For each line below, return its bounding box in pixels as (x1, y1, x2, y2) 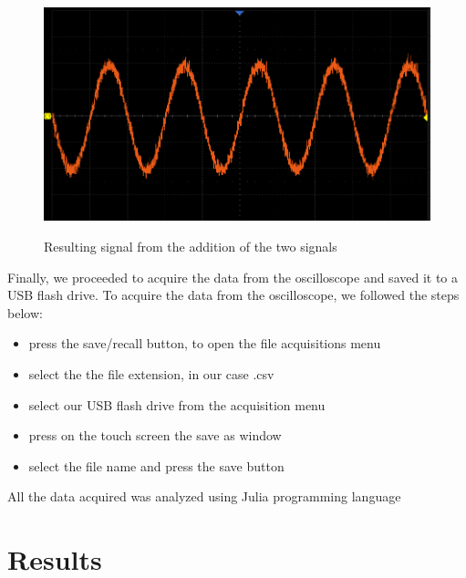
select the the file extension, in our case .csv (28, 364, 274, 383)
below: (7, 303, 43, 322)
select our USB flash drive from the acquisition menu (28, 395, 326, 414)
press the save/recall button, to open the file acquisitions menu (28, 334, 381, 353)
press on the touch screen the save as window (28, 426, 282, 445)
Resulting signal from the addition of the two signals (44, 237, 337, 256)
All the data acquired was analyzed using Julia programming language (7, 487, 401, 506)
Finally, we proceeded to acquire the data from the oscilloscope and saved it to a (7, 267, 459, 286)
